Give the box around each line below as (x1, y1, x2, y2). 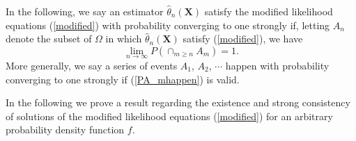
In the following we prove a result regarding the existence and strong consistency (6, 95, 350, 110)
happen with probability (225, 58, 330, 72)
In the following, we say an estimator (6, 4, 164, 18)
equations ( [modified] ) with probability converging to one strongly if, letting (6, 17, 330, 32)
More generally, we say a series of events (6, 58, 178, 72)
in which (105, 31, 142, 46)
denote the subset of (6, 31, 92, 46)
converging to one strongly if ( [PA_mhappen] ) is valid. (6, 72, 240, 86)
